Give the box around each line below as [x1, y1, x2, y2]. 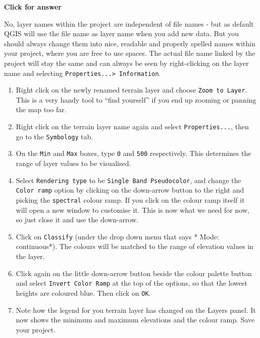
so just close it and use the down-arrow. [16, 214, 139, 225]
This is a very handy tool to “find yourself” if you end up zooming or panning [16, 94, 256, 105]
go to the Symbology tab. [16, 131, 93, 141]
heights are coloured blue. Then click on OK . [16, 287, 151, 298]
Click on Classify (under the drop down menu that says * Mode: [16, 231, 219, 241]
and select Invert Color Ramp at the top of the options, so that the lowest [16, 278, 247, 288]
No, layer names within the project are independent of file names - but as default [4, 18, 254, 29]
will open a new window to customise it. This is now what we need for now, [16, 204, 249, 215]
